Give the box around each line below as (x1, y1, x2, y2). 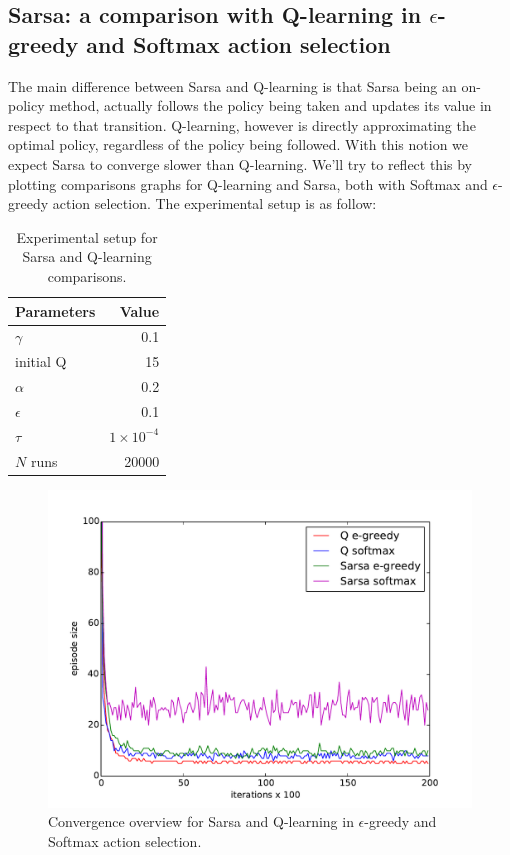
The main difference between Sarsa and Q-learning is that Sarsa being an (8, 75, 457, 96)
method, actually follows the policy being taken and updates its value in (49, 95, 492, 116)
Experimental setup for (16, 226, 158, 247)
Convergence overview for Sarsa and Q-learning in (48, 811, 354, 832)
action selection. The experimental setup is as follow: (52, 193, 377, 214)
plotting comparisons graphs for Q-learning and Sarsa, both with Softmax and (8, 173, 488, 194)
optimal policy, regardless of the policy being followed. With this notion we (8, 134, 469, 155)
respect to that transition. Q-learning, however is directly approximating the (8, 114, 476, 135)
